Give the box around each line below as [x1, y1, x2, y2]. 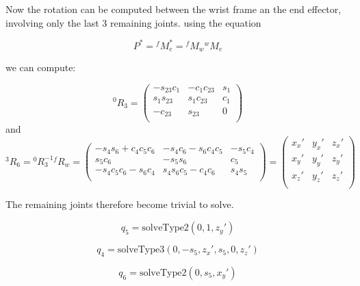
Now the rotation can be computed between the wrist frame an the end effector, [5, 2, 342, 16]
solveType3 [117, 245, 165, 255]
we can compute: [5, 60, 76, 75]
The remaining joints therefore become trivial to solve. [5, 197, 234, 211]
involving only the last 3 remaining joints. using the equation [5, 15, 261, 29]
